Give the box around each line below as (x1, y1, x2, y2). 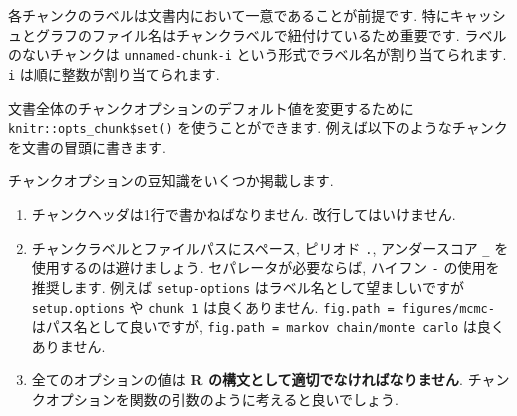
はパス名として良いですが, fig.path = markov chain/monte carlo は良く (31, 316, 505, 337)
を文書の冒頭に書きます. (8, 136, 166, 157)
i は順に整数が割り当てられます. (8, 63, 220, 84)
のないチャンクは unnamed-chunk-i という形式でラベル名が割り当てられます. (8, 44, 507, 65)
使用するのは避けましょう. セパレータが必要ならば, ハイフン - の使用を (31, 257, 500, 278)
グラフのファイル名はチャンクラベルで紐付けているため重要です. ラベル (35, 24, 507, 45)
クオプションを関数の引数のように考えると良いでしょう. (31, 389, 399, 409)
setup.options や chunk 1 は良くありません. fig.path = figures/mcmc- (31, 296, 495, 317)
